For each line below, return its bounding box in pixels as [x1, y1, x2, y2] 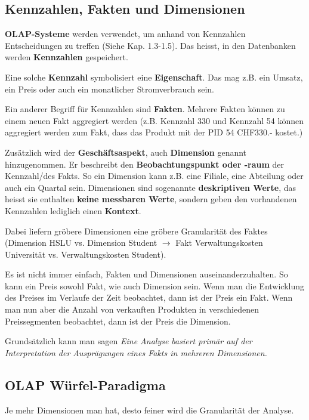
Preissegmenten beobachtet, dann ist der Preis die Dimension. [5, 314, 231, 327]
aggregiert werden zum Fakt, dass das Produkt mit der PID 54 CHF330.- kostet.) [5, 126, 303, 138]
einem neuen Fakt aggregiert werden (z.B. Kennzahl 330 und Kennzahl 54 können [5, 114, 304, 126]
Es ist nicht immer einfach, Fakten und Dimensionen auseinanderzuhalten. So [5, 268, 288, 280]
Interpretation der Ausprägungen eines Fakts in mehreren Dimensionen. [5, 346, 267, 359]
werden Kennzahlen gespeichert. [5, 51, 128, 63]
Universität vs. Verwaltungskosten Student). [5, 248, 166, 260]
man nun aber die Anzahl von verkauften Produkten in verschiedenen [5, 303, 259, 316]
